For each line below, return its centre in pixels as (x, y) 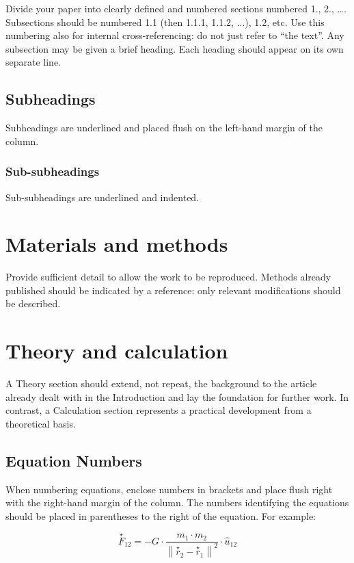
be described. (33, 303)
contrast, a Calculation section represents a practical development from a (159, 410)
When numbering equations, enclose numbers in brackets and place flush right (169, 489)
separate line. (33, 62)
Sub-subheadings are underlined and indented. (103, 197)
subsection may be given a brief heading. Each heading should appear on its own (175, 48)
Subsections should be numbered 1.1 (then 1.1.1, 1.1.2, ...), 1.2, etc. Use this (165, 22)
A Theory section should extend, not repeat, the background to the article (161, 383)
